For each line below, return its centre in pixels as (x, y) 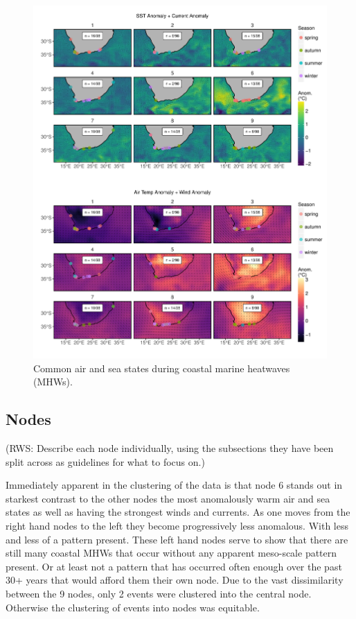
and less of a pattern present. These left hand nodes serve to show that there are (177, 539)
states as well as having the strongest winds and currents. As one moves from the (178, 512)
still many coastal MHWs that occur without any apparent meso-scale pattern (171, 553)
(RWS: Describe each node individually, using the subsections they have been (170, 447)
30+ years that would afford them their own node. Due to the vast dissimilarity (175, 580)
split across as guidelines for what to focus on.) (105, 461)
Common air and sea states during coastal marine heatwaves (162, 368)
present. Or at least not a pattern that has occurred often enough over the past (174, 566)
